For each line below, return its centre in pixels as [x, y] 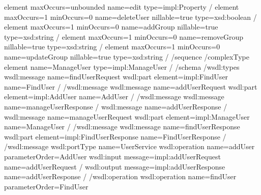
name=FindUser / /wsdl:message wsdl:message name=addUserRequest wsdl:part [131, 86]
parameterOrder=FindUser [46, 186]
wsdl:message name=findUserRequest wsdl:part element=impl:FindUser [116, 77]
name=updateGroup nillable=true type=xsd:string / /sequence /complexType [127, 56]
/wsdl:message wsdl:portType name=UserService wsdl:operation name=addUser [129, 146]
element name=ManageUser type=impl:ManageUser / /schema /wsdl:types [122, 66]
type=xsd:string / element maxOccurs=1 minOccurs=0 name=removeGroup [124, 36]
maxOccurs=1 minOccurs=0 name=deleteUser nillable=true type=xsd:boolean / [130, 17]
